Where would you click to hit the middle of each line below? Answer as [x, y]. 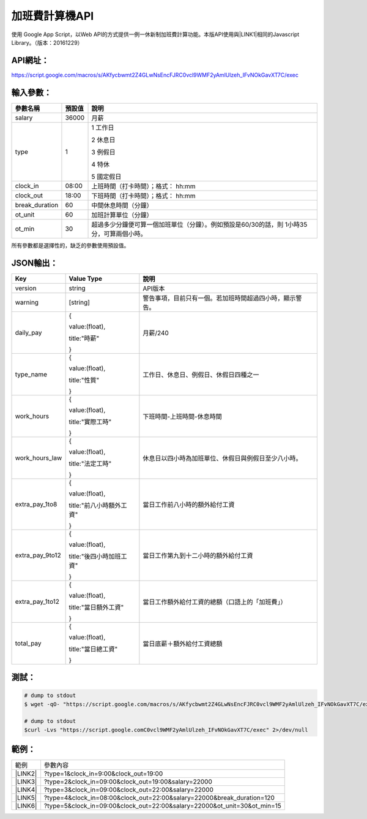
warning [27, 302]
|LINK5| [26, 798]
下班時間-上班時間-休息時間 [183, 416]
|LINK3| [26, 782]
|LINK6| [26, 806]
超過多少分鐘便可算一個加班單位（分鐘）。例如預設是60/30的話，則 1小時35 [199, 224]
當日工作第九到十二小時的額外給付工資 [198, 555]
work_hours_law [39, 458]
